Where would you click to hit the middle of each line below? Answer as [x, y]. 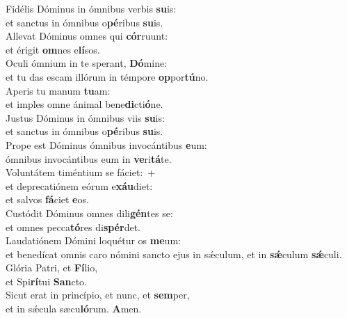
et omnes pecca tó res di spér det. [73, 226]
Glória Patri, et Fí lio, [52, 268]
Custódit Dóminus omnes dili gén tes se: [89, 213]
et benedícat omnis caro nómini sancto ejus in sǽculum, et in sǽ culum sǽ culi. [174, 254]
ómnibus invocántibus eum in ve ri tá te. [89, 158]
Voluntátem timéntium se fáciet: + [81, 172]
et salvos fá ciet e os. [47, 199]
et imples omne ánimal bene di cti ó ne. [84, 104]
